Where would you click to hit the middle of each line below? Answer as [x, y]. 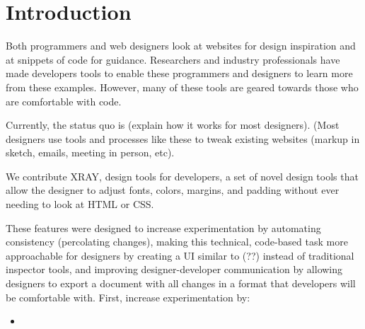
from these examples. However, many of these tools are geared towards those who [182, 87]
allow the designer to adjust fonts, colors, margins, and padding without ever [173, 190]
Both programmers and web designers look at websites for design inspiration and [181, 46]
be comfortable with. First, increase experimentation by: [128, 297]
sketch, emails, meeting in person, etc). [90, 152]
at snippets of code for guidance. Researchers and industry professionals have [173, 59]
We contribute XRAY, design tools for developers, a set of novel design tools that [182, 176]
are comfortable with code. [64, 101]
